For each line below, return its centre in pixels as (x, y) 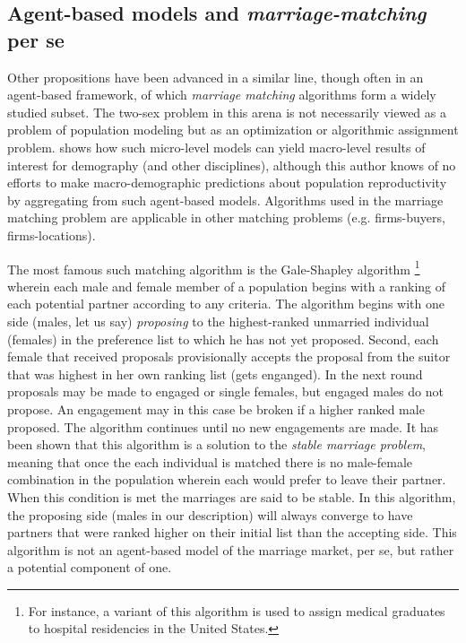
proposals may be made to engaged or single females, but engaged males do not (225, 391)
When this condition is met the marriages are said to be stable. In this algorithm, (232, 496)
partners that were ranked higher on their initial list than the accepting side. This (232, 532)
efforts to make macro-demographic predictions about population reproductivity (227, 182)
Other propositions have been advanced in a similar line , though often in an (216, 77)
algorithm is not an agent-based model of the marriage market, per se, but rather (231, 549)
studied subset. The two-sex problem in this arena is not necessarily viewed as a (227, 112)
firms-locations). (52, 235)
